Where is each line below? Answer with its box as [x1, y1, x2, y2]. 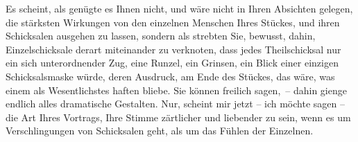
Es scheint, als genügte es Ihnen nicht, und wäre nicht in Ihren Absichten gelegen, [6, 1, 353, 15]
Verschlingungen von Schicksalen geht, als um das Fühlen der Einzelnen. [6, 123, 314, 138]
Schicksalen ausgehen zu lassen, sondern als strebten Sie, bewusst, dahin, [6, 28, 316, 43]
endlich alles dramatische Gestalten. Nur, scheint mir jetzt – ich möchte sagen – [6, 96, 345, 111]
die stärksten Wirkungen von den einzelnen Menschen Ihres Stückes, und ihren [6, 15, 340, 29]
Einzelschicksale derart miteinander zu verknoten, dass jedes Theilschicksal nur [6, 42, 341, 56]
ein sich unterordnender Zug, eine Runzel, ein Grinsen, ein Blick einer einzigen [6, 55, 339, 70]
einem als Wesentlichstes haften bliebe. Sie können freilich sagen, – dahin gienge [6, 82, 347, 97]
